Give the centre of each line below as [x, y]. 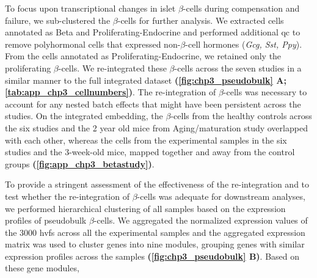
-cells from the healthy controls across [241, 116]
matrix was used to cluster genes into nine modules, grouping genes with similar [155, 244]
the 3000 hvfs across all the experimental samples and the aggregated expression [155, 232]
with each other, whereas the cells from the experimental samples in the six [146, 140]
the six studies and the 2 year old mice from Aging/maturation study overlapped [156, 127]
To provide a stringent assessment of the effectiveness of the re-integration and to [157, 184]
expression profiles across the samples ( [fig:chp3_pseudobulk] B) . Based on [152, 256]
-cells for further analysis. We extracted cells [201, 20]
